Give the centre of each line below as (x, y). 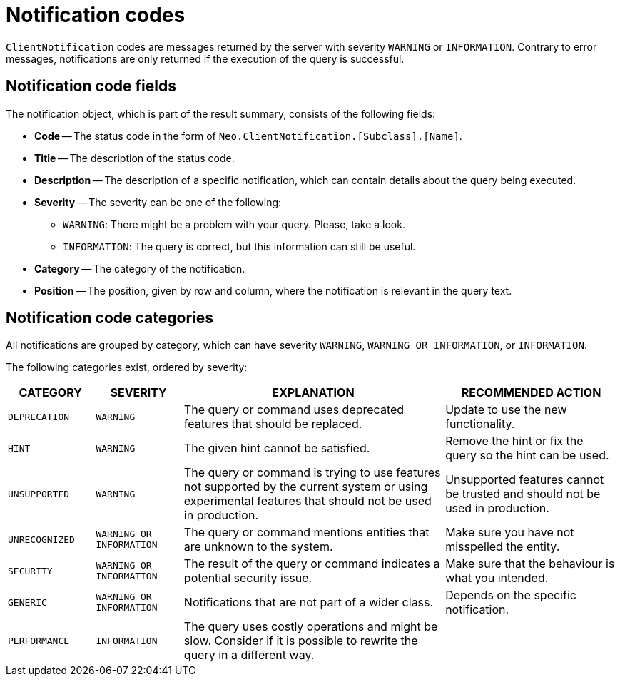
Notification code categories (110, 318)
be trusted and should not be (523, 494)
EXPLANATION (313, 393)
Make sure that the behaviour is (530, 564)
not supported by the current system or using (306, 487)
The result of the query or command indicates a (312, 564)
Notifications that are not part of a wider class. (309, 602)
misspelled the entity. (503, 547)
